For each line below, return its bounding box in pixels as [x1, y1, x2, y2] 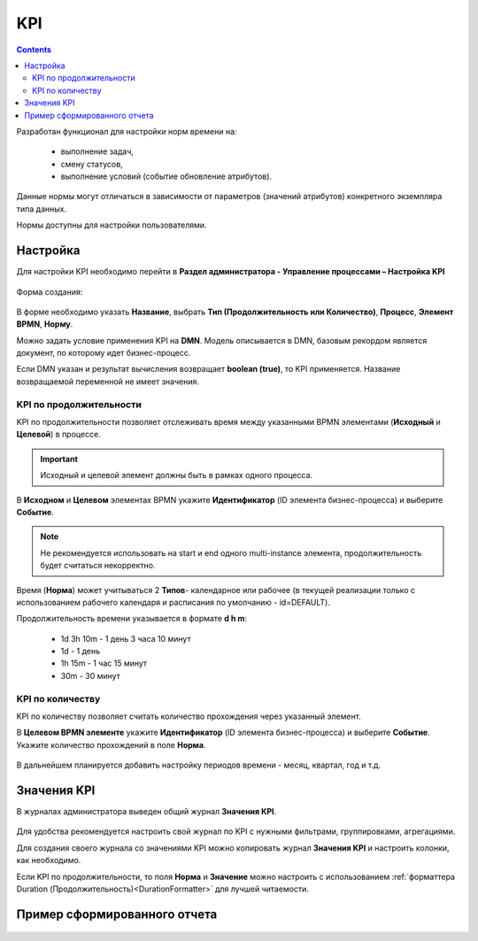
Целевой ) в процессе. [16, 429, 101, 440]
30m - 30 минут [60, 670, 121, 681]
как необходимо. [16, 855, 81, 866]
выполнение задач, [60, 146, 135, 157]
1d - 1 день [60, 646, 101, 657]
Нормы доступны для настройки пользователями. [16, 220, 207, 230]
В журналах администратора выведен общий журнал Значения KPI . [16, 806, 277, 817]
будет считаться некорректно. [40, 560, 156, 571]
